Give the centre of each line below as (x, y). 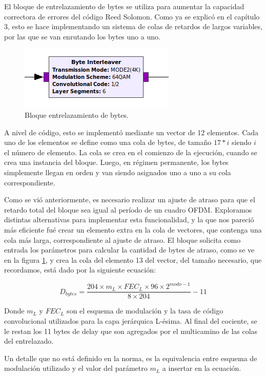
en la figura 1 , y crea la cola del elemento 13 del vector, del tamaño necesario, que (133, 259)
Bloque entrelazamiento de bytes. (77, 114)
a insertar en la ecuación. (202, 368)
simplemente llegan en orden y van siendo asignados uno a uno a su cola (118, 172)
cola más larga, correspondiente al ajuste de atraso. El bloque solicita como (122, 239)
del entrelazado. (29, 341)
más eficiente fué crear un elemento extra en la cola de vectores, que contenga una (133, 229)
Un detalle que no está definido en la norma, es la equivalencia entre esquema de (131, 358)
